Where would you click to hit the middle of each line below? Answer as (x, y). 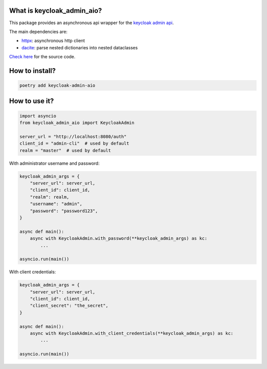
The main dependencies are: (38, 32)
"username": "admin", (56, 204)
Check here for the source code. (42, 57)
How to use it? (31, 101)
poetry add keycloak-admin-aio (58, 86)
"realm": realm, (49, 197)
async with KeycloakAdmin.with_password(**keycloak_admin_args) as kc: (119, 239)
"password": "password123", (64, 211)
